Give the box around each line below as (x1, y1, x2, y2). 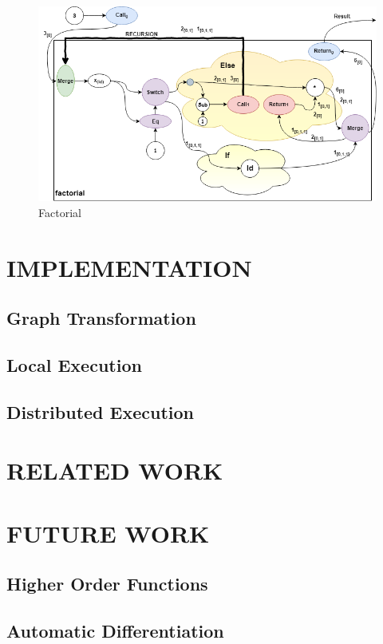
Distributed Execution (6, 399, 194, 424)
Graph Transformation (6, 306, 196, 330)
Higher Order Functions (6, 571, 208, 596)
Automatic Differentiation (6, 618, 224, 642)
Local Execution (6, 352, 142, 377)
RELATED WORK (6, 454, 223, 487)
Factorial (38, 203, 81, 220)
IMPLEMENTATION (6, 251, 252, 283)
